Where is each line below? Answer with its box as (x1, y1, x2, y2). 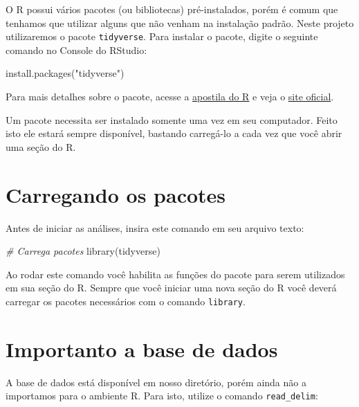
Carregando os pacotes (6, 180, 226, 208)
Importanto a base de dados (6, 334, 278, 363)
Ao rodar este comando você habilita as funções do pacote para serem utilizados (6, 266, 345, 281)
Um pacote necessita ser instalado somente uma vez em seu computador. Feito (6, 112, 338, 127)
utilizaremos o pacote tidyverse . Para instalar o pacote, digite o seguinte (6, 29, 318, 44)
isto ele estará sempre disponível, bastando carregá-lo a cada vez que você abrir (6, 126, 342, 141)
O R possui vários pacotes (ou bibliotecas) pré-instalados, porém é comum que (6, 2, 338, 16)
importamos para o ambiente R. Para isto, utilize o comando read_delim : (6, 388, 318, 403)
